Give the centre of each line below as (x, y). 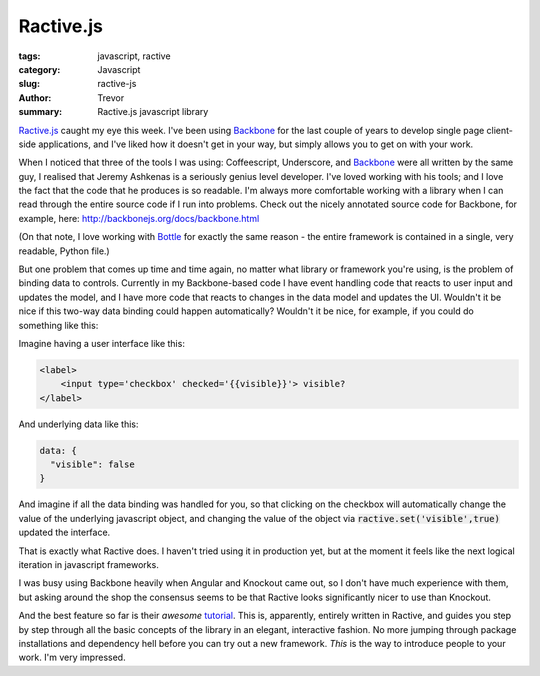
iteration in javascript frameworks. (88, 565)
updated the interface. (64, 532)
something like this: (58, 325)
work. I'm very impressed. (72, 657)
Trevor (111, 97)
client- (500, 130)
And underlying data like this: (78, 424)
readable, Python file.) (64, 251)
